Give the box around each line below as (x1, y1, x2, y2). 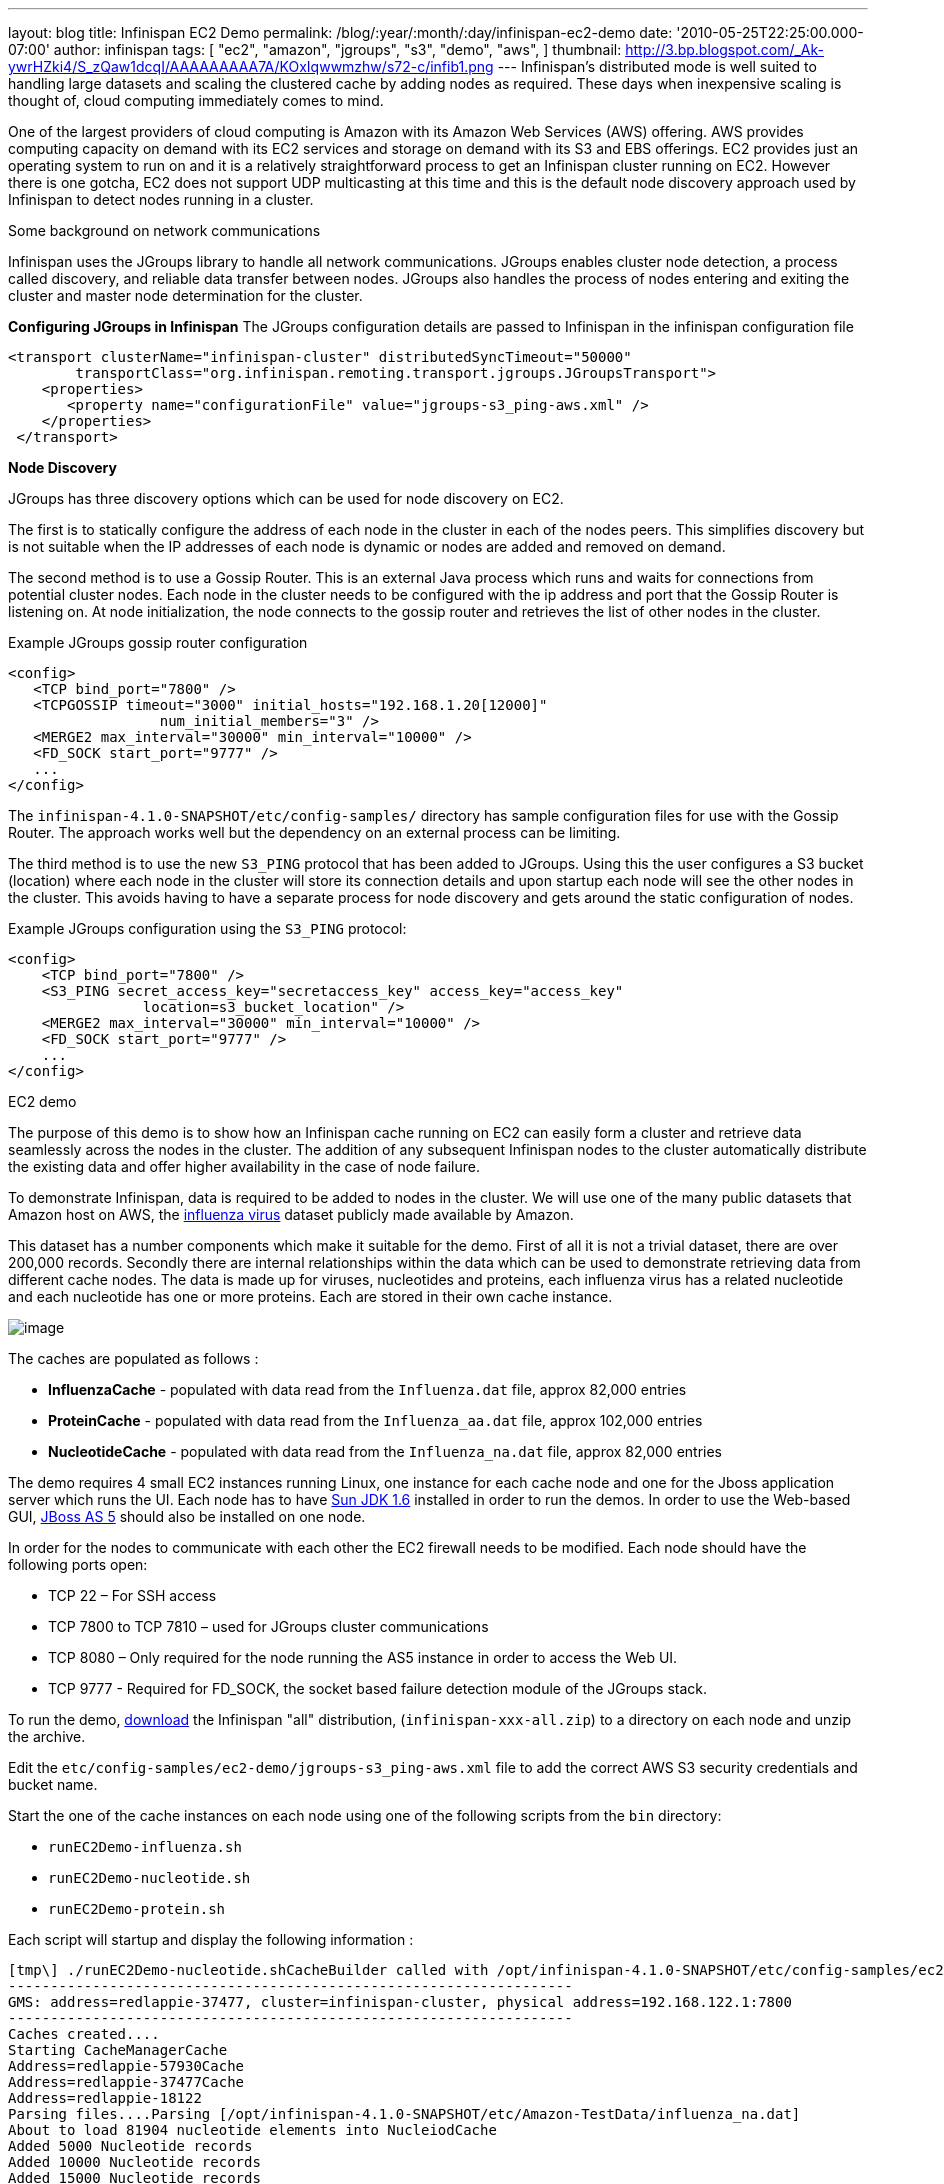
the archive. (8, 1728, 86, 1745)
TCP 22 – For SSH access (48, 1587, 217, 1604)
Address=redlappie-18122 (8, 2090, 202, 2106)
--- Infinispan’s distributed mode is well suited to (497, 58, 817, 75)
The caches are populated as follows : (8, 1350, 259, 1367)
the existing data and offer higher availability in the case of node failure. (8, 1158, 480, 1175)
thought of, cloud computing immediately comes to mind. (8, 92, 384, 109)
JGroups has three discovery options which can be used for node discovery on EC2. (8, 490, 564, 507)
